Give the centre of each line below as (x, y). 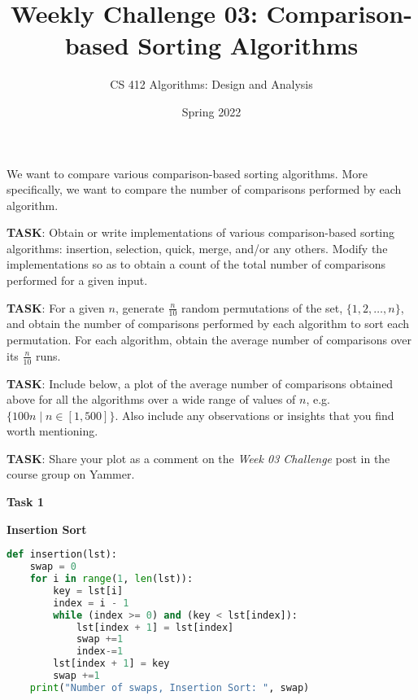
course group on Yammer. (71, 474)
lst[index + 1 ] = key (111, 664)
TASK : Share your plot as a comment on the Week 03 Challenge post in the (198, 458)
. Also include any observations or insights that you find (255, 415)
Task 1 (25, 502)
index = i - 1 (91, 603)
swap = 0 (53, 567)
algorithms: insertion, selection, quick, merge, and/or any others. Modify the (197, 248)
